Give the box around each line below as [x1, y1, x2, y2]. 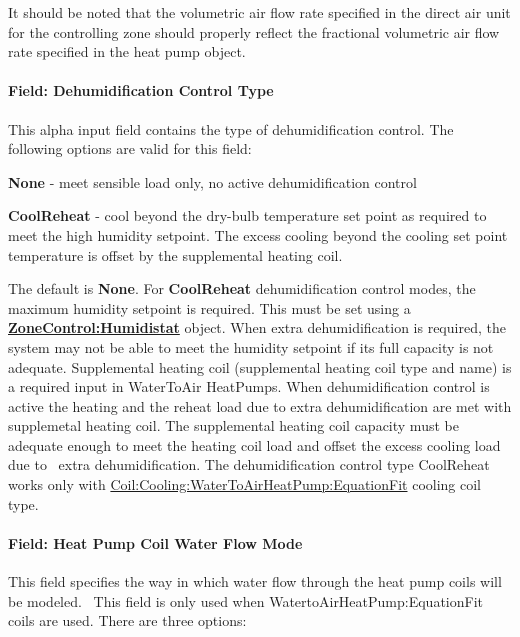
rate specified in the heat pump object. [8, 41, 246, 62]
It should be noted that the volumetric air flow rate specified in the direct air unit [8, 2, 511, 22]
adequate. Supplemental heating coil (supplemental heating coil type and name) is [8, 356, 512, 377]
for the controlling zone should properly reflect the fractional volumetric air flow [8, 21, 500, 42]
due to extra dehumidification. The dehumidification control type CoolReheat [8, 454, 490, 475]
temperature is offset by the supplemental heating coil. [8, 244, 343, 265]
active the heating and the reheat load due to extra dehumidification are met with [8, 395, 512, 416]
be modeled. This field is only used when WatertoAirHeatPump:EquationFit [8, 590, 484, 611]
